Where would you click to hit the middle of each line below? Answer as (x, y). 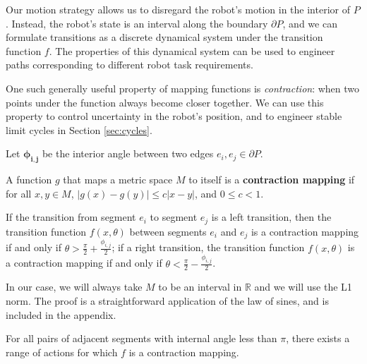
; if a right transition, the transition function (208, 247)
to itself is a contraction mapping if (272, 180)
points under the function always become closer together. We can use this (165, 102)
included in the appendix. (61, 314)
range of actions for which (62, 352)
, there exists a (318, 338)
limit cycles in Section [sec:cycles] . (79, 129)
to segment (174, 217)
